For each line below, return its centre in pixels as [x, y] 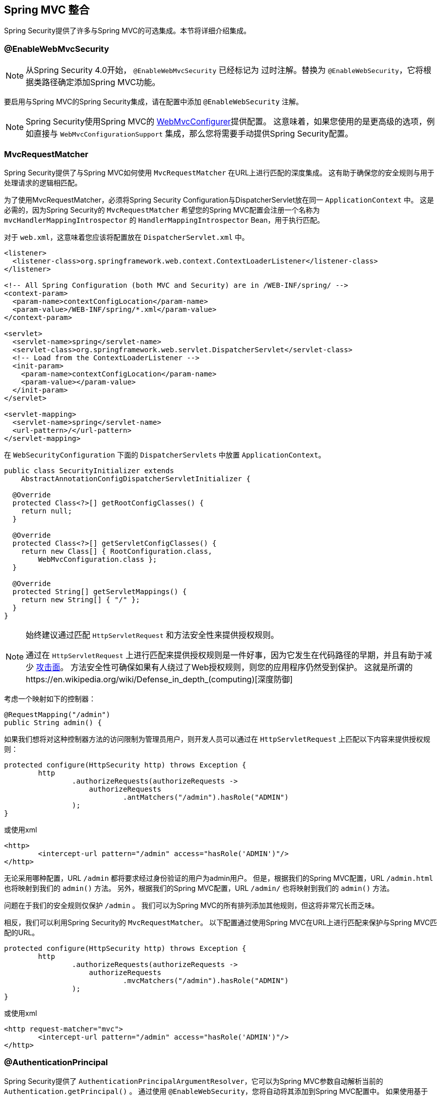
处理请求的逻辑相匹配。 [43, 182]
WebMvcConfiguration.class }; [98, 559]
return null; [46, 511]
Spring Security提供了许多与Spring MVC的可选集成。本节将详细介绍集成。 [128, 31]
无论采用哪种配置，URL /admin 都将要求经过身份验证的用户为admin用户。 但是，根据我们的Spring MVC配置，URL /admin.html [219, 878]
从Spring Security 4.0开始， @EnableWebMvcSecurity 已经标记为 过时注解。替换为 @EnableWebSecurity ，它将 [225, 70]
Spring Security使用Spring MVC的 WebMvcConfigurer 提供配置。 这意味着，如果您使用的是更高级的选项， [226, 122]
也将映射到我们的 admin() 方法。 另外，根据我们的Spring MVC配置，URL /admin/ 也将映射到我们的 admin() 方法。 [199, 888]
